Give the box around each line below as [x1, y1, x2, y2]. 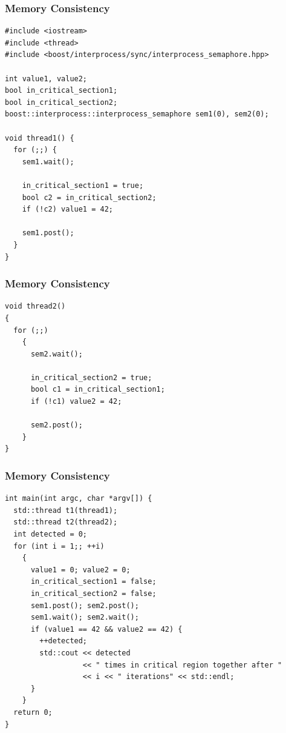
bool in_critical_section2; [5, 98, 118, 107]
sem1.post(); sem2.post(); [30, 601, 139, 610]
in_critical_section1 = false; [30, 577, 157, 586]
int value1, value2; [5, 74, 88, 83]
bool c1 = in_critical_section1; [30, 385, 165, 394]
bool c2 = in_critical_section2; [22, 193, 157, 202]
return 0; [13, 708, 53, 717]
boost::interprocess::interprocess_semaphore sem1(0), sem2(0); [5, 110, 269, 119]
